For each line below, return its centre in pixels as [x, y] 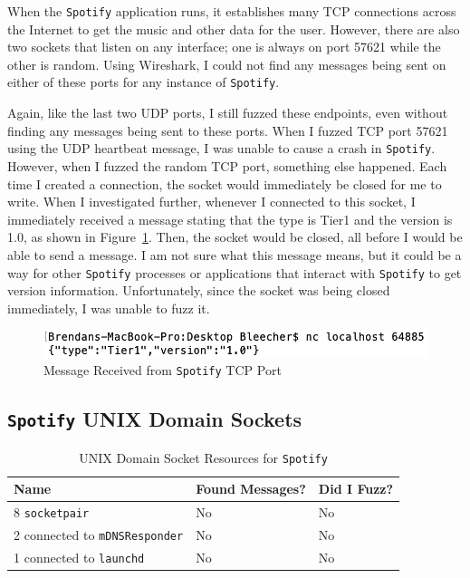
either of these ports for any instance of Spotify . [144, 82]
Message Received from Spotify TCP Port [163, 370]
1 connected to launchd [79, 557]
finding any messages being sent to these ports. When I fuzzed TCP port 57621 [228, 130]
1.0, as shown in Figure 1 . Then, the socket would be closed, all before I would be [235, 237]
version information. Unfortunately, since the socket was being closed [199, 290]
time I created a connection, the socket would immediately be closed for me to [225, 183]
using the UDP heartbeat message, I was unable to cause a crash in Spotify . [221, 148]
